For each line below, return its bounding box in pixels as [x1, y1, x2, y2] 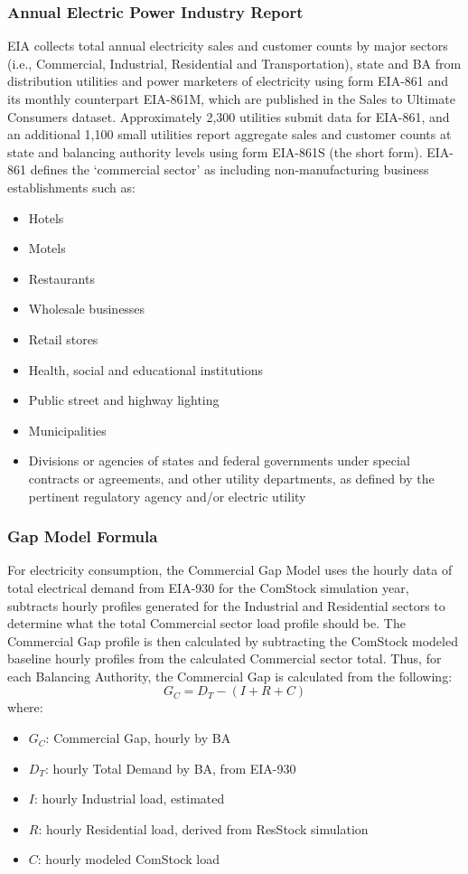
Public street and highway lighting [28, 390, 220, 409]
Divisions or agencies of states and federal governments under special [28, 451, 410, 470]
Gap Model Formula [7, 525, 158, 548]
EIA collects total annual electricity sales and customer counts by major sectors [7, 36, 448, 55]
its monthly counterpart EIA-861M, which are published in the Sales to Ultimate [7, 89, 456, 108]
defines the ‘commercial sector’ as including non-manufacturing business [30, 160, 429, 179]
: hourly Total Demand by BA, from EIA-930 [44, 758, 296, 777]
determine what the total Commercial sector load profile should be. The [7, 614, 406, 633]
